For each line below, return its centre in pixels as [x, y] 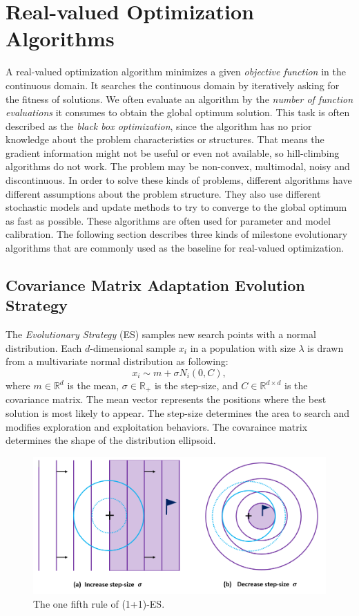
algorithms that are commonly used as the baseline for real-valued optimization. [175, 248]
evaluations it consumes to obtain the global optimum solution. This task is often [178, 112]
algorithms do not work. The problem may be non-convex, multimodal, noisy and [178, 166]
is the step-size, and [196, 385]
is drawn [326, 347]
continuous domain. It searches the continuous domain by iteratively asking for [173, 85]
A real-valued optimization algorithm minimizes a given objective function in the [176, 72]
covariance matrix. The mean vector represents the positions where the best [166, 399]
